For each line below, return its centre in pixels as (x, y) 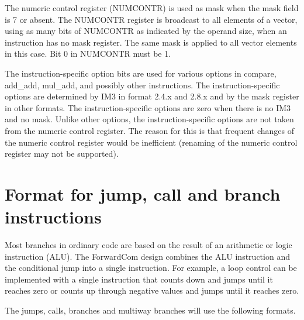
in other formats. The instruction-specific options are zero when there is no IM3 (148, 107)
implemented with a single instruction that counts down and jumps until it (139, 279)
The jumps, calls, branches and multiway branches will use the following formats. (150, 310)
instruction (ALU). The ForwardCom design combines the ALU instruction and (147, 256)
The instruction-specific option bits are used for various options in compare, (141, 73)
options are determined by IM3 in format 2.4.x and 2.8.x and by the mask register (152, 96)
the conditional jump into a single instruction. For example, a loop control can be (151, 268)
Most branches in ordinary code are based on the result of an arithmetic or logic (148, 245)
